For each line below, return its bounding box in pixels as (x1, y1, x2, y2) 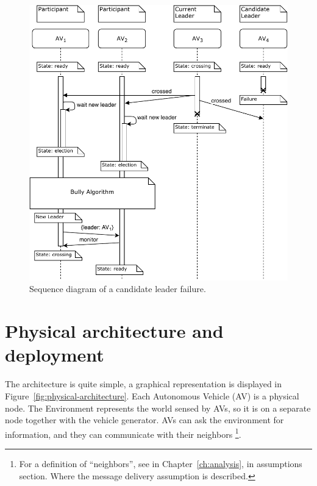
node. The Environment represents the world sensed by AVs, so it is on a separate (5, 401, 311, 414)
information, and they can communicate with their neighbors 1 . (5, 426, 241, 440)
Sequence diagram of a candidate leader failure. (29, 282, 206, 295)
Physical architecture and (5, 318, 224, 343)
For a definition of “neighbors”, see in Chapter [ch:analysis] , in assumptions (19, 457, 302, 470)
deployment (5, 342, 104, 367)
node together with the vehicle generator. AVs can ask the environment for (5, 413, 284, 426)
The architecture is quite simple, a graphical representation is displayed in (5, 377, 282, 390)
